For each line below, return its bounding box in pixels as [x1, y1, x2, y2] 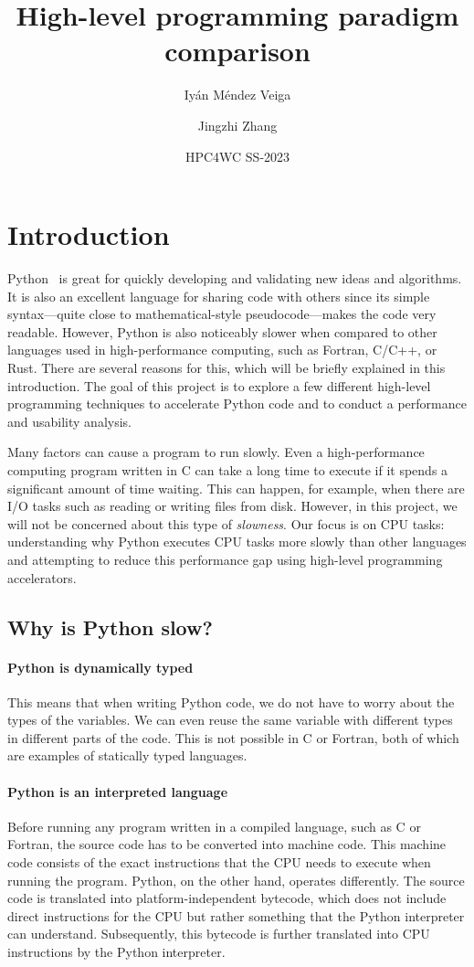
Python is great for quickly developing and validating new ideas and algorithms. [7, 269, 462, 288]
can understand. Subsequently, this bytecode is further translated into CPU [7, 924, 430, 943]
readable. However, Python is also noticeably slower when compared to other [7, 322, 437, 341]
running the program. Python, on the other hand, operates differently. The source [7, 870, 465, 889]
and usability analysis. [7, 411, 132, 430]
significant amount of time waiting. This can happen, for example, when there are [7, 478, 465, 497]
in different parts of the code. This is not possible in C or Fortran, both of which [7, 728, 459, 747]
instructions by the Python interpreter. [7, 942, 226, 962]
